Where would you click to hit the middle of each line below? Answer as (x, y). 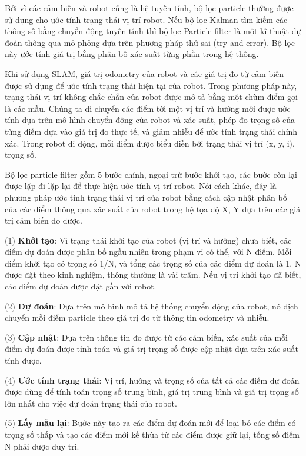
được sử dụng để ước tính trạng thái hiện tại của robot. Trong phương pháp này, (151, 85)
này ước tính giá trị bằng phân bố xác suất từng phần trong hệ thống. (132, 54)
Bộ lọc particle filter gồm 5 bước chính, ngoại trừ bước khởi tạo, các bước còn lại (151, 174)
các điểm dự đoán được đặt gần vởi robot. (81, 286)
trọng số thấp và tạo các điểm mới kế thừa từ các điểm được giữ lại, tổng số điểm (152, 434)
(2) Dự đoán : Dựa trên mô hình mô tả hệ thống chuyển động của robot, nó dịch (152, 306)
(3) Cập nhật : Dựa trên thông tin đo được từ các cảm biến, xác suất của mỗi (146, 337)
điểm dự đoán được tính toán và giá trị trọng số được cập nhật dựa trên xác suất (152, 349)
